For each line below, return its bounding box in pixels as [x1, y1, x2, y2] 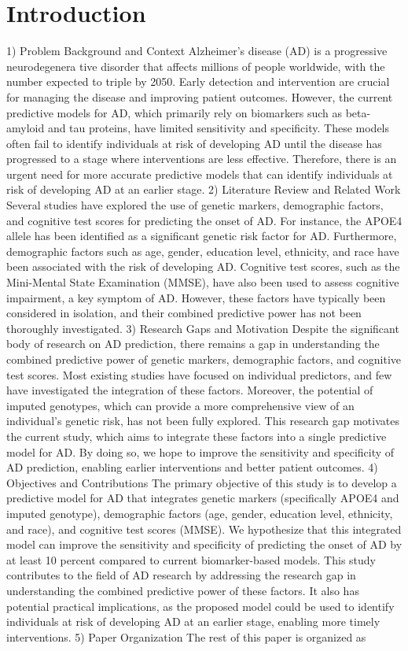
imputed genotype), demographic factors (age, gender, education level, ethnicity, [6, 505, 393, 521]
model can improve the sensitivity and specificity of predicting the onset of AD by [6, 536, 402, 553]
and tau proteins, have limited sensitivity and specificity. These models [47, 120, 390, 136]
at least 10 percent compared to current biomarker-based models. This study [6, 551, 376, 568]
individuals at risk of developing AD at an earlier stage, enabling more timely [6, 613, 380, 630]
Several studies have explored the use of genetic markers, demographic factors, [6, 197, 384, 213]
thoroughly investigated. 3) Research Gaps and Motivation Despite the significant [6, 320, 399, 336]
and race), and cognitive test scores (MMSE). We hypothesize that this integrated [6, 520, 402, 537]
